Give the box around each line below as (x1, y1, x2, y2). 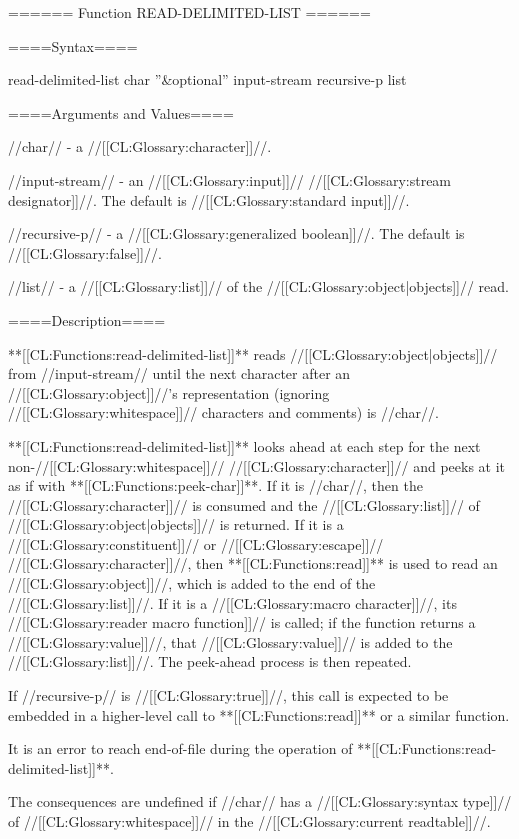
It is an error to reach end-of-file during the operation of (8, 738, 353, 759)
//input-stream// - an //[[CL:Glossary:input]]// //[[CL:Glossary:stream (8, 169, 452, 190)
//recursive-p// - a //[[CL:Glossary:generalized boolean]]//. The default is (8, 223, 465, 244)
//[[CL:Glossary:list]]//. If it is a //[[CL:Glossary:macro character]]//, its (8, 592, 457, 613)
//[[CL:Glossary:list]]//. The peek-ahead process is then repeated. (8, 651, 412, 672)
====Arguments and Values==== (8, 102, 234, 123)
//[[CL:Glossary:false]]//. (8, 242, 162, 263)
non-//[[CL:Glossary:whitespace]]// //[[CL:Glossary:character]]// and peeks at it (8, 455, 506, 476)
